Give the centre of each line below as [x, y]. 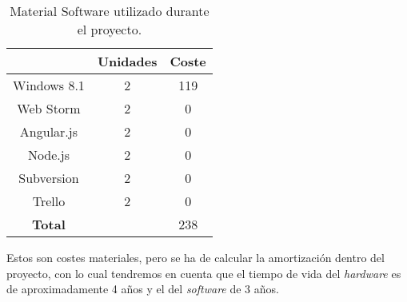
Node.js [48, 155]
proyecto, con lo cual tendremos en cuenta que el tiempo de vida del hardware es [204, 273]
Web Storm [49, 108]
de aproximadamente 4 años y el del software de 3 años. [143, 289]
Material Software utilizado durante [110, 11]
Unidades [127, 61]
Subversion [49, 178]
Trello [49, 201]
